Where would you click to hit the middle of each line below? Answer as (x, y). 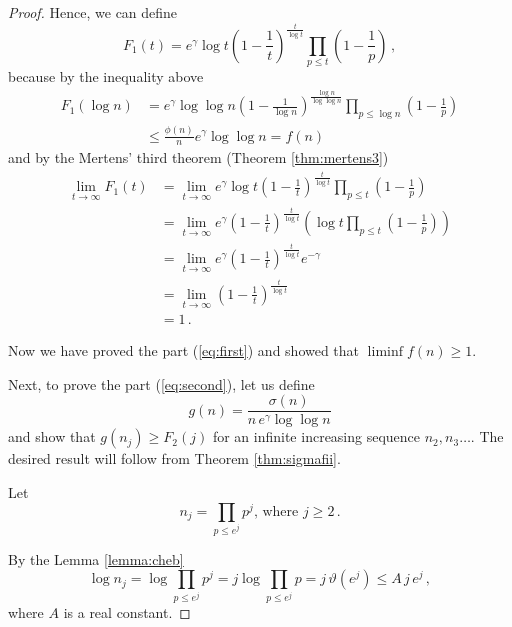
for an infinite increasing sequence (316, 436)
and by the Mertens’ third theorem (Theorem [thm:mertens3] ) (198, 157)
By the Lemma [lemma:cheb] (96, 558)
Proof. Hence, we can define (93, 12)
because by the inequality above (106, 76)
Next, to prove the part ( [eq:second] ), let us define (161, 383)
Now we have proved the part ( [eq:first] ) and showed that (184, 350)
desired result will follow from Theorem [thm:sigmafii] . (174, 458)
